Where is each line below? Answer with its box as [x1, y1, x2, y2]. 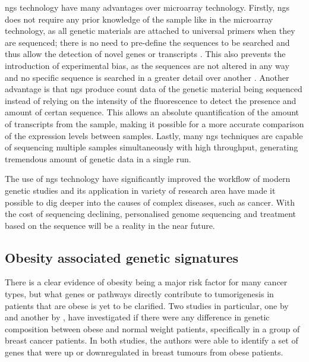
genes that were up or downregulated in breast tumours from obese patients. [5, 346, 283, 358]
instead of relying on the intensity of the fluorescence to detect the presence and [5, 94, 297, 106]
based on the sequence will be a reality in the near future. [5, 219, 215, 231]
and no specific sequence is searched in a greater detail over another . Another [5, 71, 289, 83]
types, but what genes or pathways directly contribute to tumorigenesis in [5, 288, 274, 300]
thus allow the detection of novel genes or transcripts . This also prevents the [5, 48, 286, 60]
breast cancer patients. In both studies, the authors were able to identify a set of [5, 334, 298, 347]
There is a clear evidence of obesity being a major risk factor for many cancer [5, 276, 288, 288]
